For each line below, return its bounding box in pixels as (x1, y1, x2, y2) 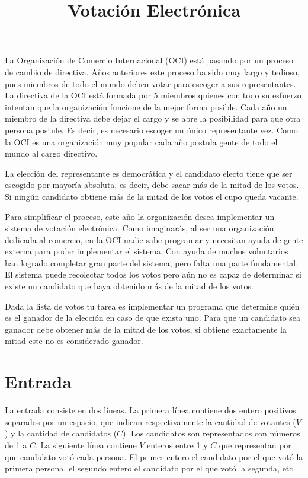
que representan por (219, 438, 291, 451)
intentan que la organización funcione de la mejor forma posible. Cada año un (5, 100, 287, 113)
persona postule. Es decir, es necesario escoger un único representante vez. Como (5, 123, 298, 136)
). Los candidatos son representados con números (123, 427, 300, 439)
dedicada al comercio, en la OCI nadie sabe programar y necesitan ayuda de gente (5, 233, 303, 246)
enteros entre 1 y (147, 438, 208, 451)
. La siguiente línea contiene (36, 438, 137, 451)
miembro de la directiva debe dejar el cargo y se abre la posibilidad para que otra (5, 112, 301, 125)
